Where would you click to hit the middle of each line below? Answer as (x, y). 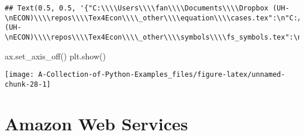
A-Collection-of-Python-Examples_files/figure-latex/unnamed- (162, 75)
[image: (20, 75)
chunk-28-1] (28, 84)
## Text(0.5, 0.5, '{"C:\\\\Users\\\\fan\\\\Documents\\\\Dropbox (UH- (147, 8)
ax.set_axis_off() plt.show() (55, 56)
